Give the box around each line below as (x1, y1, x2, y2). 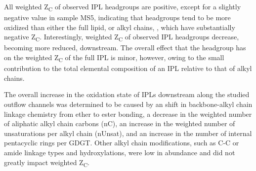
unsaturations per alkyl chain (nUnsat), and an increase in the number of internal (4, 128, 252, 138)
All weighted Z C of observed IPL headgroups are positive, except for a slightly (4, 1, 241, 13)
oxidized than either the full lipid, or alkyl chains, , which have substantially (4, 22, 235, 32)
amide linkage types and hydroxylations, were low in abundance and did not (4, 147, 235, 157)
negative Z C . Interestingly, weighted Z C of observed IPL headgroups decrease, (4, 32, 239, 43)
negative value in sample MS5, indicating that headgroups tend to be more (4, 12, 231, 23)
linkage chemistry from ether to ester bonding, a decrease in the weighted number (4, 108, 252, 119)
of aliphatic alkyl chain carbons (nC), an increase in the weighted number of (4, 118, 235, 129)
